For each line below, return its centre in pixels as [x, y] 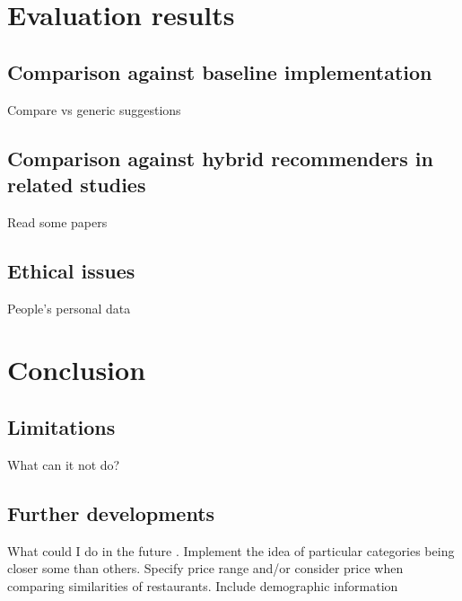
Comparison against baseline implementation [220, 71]
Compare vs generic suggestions [94, 109]
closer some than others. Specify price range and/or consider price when [205, 568]
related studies [77, 184]
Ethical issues [71, 270]
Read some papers [57, 221]
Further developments [111, 513]
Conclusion [77, 370]
